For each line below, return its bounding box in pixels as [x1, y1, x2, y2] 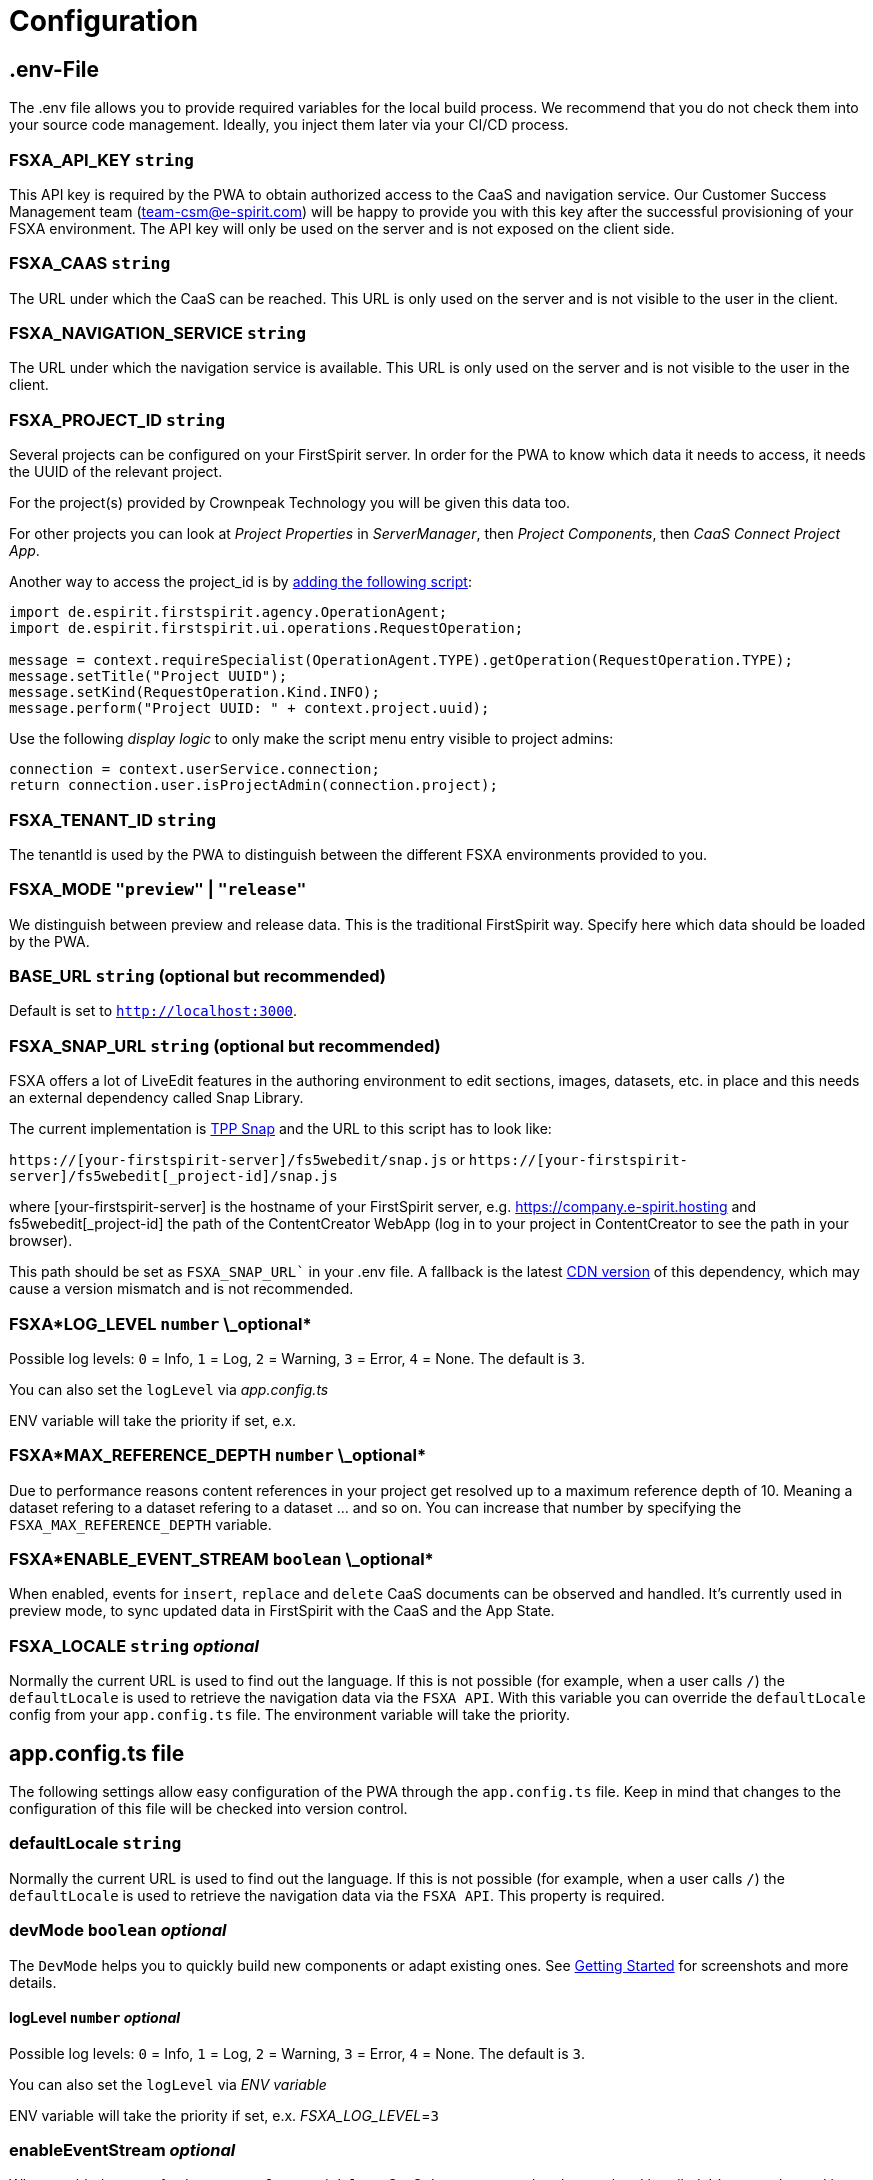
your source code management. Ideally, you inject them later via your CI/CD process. [9, 116, 569, 134]
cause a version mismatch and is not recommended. [9, 1280, 354, 1298]
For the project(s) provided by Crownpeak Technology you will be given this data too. [9, 494, 571, 512]
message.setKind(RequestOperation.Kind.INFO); [9, 684, 380, 701]
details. [9, 1973, 57, 1991]
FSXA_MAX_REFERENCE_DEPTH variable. [9, 1515, 272, 1533]
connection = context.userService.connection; [9, 761, 380, 778]
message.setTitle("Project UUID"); [9, 668, 288, 685]
